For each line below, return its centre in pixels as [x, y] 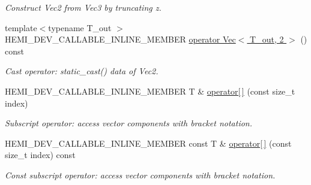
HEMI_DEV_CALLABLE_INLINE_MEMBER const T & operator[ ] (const [148, 143]
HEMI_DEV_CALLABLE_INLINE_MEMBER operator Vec [120, 39]
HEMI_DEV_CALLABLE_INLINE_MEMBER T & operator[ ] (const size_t [150, 91]
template [21, 27]
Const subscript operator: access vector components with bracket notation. [140, 175]
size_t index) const [40, 155]
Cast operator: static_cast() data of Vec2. [82, 71]
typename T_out [80, 27]
